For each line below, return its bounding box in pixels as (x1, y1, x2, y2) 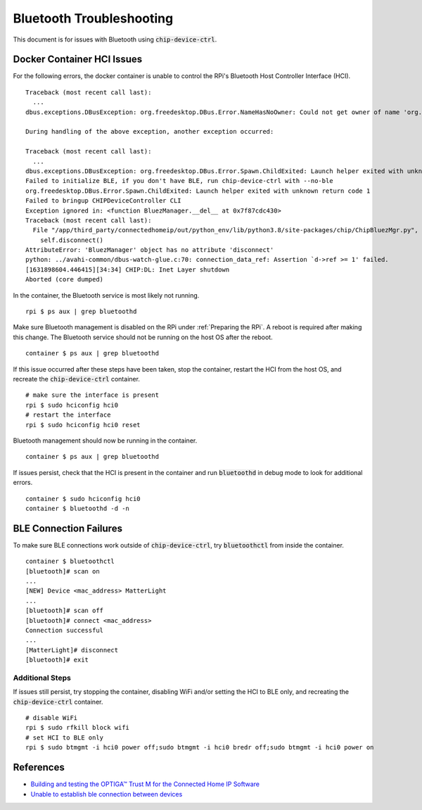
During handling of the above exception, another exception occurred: (25, 127, 274, 136)
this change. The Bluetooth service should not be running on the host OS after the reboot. (13, 333, 274, 341)
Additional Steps (13, 673, 72, 683)
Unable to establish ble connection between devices (30, 790, 183, 798)
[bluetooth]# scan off (25, 607, 104, 615)
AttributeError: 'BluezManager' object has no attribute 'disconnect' (25, 246, 274, 254)
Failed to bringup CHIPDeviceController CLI (25, 197, 182, 205)
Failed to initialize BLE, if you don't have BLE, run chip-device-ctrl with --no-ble (25, 177, 333, 185)
